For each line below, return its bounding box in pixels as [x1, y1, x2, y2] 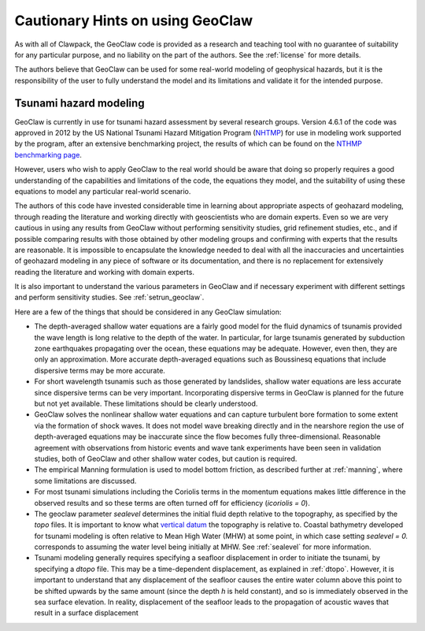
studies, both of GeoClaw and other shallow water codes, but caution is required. [34, 454, 297, 463]
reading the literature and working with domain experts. [14, 267, 194, 277]
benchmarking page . [14, 150, 83, 159]
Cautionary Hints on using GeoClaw [14, 12, 253, 29]
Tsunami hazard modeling [14, 96, 145, 109]
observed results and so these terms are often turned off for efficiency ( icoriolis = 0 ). [34, 498, 310, 507]
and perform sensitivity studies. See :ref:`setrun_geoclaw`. [14, 292, 205, 303]
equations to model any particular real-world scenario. [14, 186, 191, 196]
